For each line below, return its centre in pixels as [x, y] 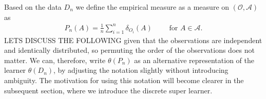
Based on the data [33, 7]
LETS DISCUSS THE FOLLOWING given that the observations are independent [133, 40]
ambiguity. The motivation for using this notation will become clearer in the [124, 80]
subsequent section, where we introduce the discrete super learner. [108, 90]
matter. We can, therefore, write [55, 60]
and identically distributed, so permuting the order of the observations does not [129, 50]
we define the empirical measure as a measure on [153, 7]
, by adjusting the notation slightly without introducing [141, 70]
